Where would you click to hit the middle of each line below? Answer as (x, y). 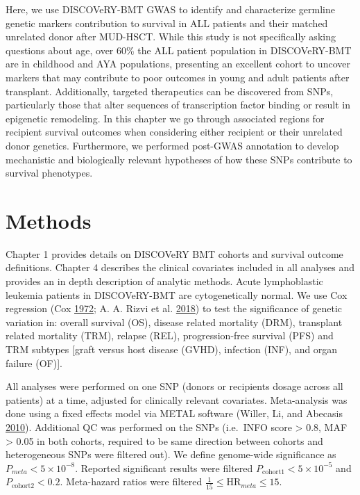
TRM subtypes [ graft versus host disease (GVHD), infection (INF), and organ (172, 349)
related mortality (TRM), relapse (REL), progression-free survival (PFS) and (170, 335)
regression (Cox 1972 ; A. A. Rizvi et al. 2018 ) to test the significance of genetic (174, 308)
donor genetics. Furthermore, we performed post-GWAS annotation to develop (172, 145)
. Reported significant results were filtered (164, 468)
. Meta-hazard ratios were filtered (131, 481)
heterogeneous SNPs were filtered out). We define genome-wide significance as (171, 454)
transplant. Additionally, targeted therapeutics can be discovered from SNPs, (170, 91)
